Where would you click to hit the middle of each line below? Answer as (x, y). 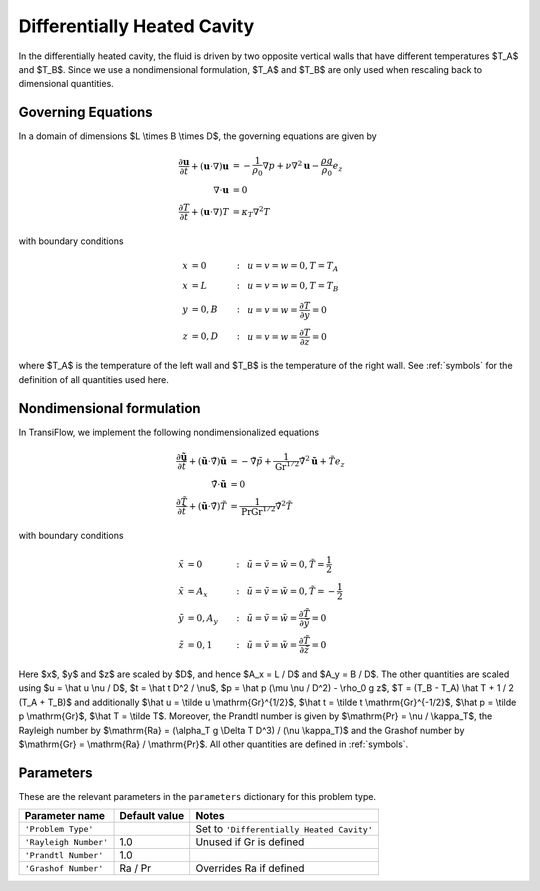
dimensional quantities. (66, 84)
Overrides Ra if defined (250, 868)
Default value (152, 816)
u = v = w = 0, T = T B (292, 287)
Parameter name (64, 816)
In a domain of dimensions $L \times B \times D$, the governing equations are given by (197, 136)
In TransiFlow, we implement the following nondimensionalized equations (169, 432)
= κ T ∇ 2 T (251, 212)
